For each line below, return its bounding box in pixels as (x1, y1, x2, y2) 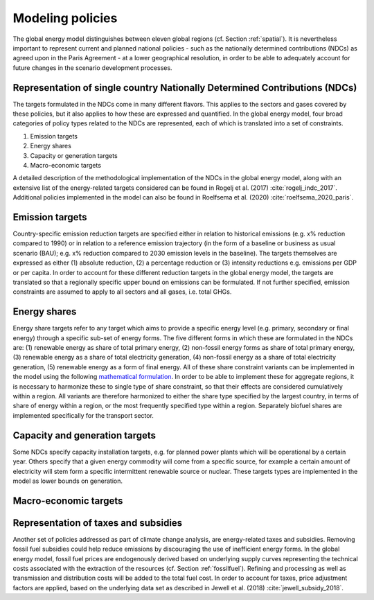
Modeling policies (12, 10, 118, 26)
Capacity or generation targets (30, 151, 118, 159)
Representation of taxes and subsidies (12, 517, 183, 529)
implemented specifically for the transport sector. (12, 411, 154, 419)
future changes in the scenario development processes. (12, 63, 172, 72)
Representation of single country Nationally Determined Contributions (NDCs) (12, 82, 357, 94)
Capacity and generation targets (12, 430, 156, 441)
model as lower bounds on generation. (12, 477, 123, 485)
